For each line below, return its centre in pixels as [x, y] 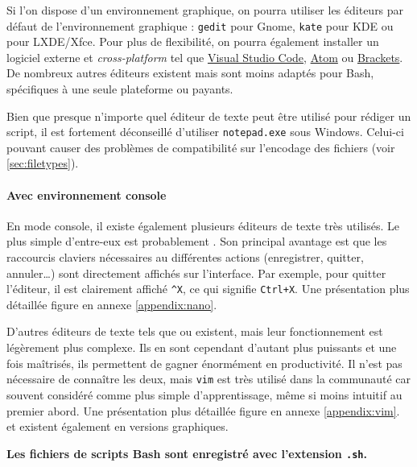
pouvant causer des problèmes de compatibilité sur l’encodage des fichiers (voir [201, 147]
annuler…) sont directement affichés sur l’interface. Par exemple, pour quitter [196, 273]
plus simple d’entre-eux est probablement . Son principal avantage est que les [197, 241]
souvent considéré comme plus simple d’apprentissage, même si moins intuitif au [204, 394]
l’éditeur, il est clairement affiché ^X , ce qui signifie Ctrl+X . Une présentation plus [208, 289]
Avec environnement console [87, 194]
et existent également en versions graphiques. [118, 426]
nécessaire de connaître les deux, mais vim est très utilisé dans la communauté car [209, 379]
